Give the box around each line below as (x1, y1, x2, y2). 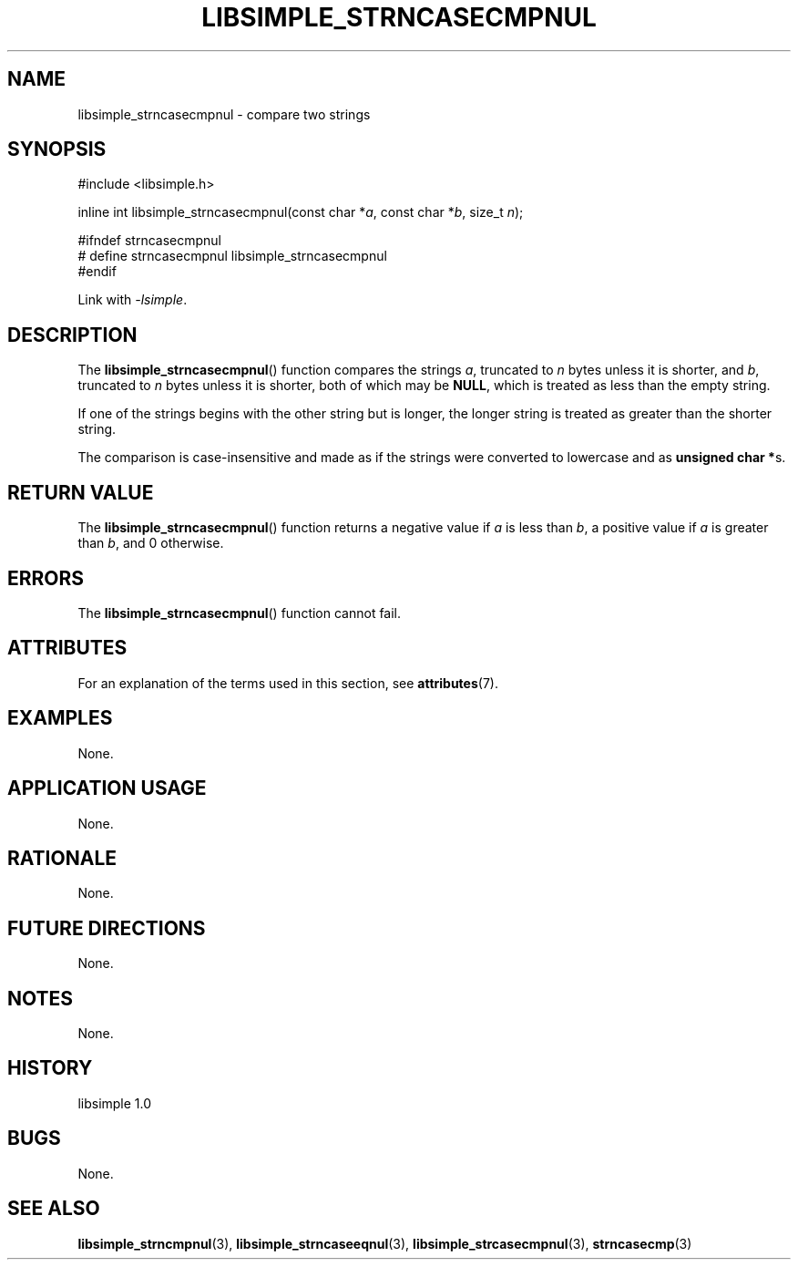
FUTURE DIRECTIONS (7, 916, 206, 940)
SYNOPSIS (7, 138, 107, 161)
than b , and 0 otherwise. (77, 535, 224, 551)
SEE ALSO (7, 1197, 100, 1221)
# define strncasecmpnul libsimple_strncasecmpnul (77, 248, 387, 264)
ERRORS (7, 566, 85, 590)
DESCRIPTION (7, 323, 138, 346)
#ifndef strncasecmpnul (77, 232, 222, 249)
